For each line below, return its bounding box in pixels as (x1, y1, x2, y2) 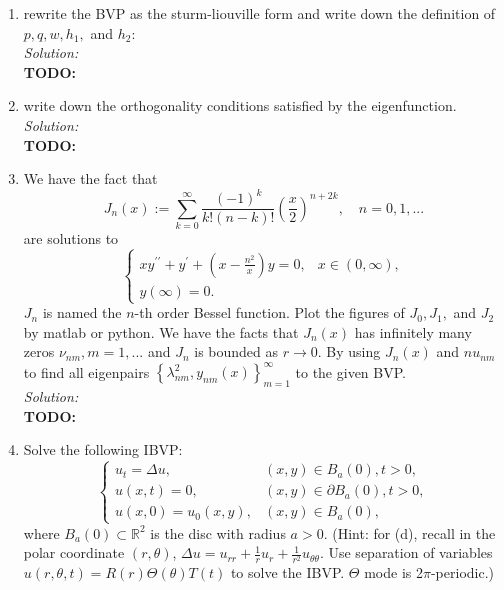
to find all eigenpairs (23, 361, 150, 382)
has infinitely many (354, 321, 472, 342)
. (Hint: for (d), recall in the (323, 522, 496, 543)
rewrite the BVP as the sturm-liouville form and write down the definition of (23, 3, 496, 23)
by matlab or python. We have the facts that (23, 321, 299, 342)
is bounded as (194, 341, 279, 362)
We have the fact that (23, 168, 158, 189)
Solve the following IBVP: (23, 439, 183, 460)
